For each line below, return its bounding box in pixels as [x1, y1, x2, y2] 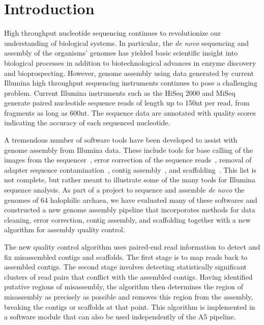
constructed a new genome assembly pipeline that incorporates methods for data [4, 204, 255, 215]
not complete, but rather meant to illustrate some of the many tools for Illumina [4, 174, 255, 185]
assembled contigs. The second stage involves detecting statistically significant [4, 261, 247, 272]
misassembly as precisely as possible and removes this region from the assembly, [4, 291, 253, 302]
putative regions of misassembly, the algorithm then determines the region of [4, 281, 243, 292]
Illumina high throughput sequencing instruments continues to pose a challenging [4, 77, 257, 88]
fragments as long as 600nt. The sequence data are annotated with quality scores [4, 107, 256, 118]
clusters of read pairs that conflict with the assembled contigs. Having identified [4, 271, 253, 282]
